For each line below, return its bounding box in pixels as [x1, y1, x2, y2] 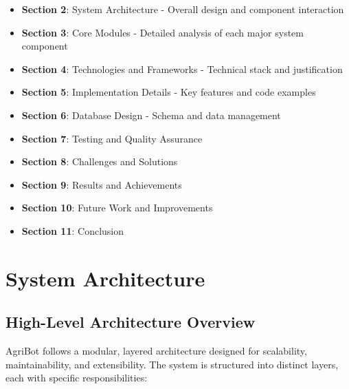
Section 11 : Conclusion [21, 223, 124, 238]
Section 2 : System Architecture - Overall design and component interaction [21, 2, 344, 16]
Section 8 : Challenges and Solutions [21, 154, 178, 169]
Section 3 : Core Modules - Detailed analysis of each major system [21, 25, 304, 39]
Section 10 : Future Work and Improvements [21, 200, 213, 215]
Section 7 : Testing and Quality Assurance [21, 131, 203, 145]
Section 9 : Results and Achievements [21, 177, 182, 191]
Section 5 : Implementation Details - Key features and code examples [21, 85, 316, 99]
